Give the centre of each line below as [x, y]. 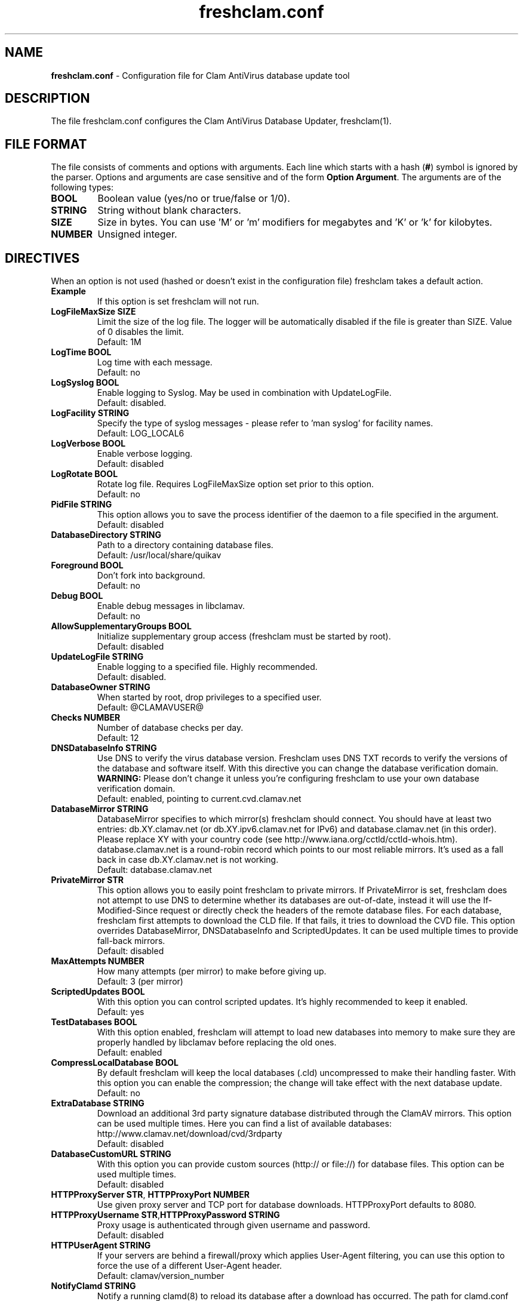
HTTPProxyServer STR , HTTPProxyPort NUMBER [150, 1195]
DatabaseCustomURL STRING [111, 1154]
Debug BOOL [77, 596]
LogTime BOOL [81, 352]
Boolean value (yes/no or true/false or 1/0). [194, 199]
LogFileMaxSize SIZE [93, 312]
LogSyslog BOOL [85, 383]
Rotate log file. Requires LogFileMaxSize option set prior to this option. [236, 484]
